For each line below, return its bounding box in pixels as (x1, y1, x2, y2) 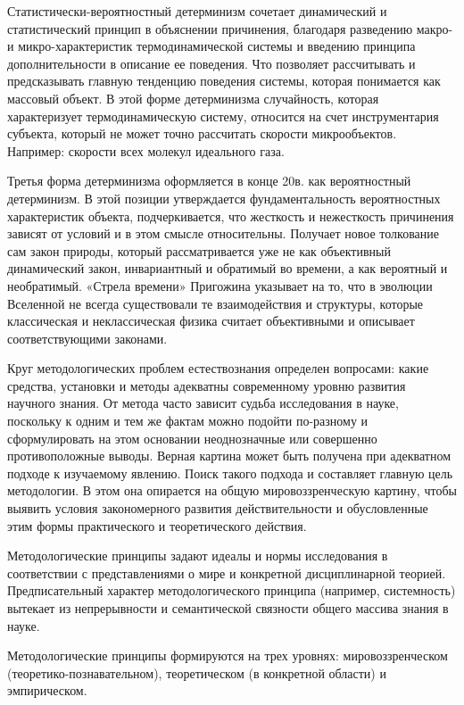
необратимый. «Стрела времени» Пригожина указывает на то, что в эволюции (7, 276, 433, 294)
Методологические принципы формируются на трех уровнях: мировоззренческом (7, 646, 448, 665)
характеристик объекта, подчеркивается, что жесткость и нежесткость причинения (7, 206, 454, 225)
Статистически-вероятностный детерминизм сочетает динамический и (7, 2, 387, 20)
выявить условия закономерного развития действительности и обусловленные (7, 499, 428, 518)
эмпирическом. (7, 681, 87, 700)
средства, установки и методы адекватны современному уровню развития (7, 376, 406, 394)
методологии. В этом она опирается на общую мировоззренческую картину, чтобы (7, 481, 457, 500)
